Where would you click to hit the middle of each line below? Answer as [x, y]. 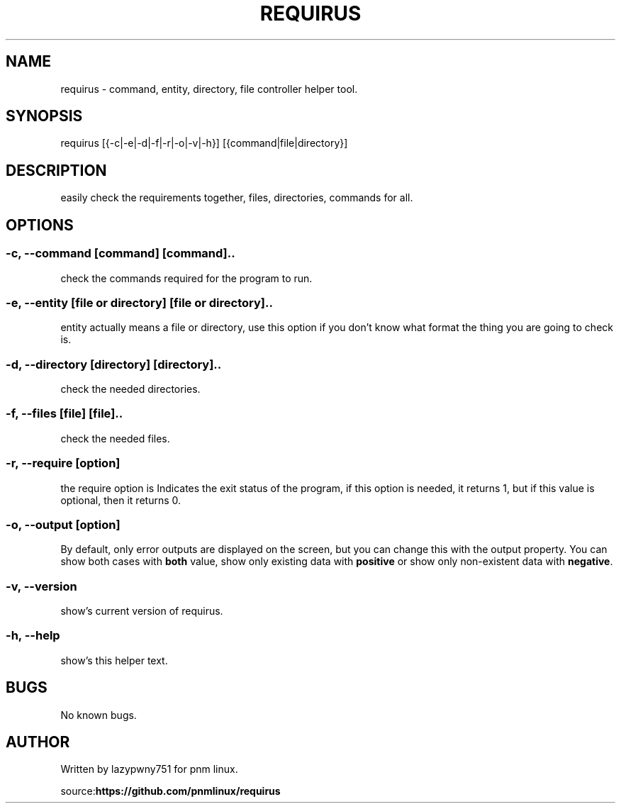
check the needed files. [115, 438]
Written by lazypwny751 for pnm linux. [149, 769]
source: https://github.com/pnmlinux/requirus [170, 791]
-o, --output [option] [63, 524]
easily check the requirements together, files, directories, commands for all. [237, 198]
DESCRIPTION [56, 170]
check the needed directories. [130, 389]
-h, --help [33, 636]
